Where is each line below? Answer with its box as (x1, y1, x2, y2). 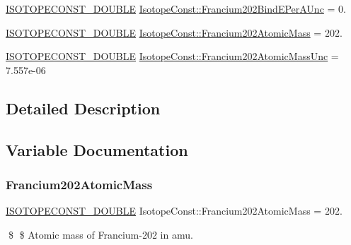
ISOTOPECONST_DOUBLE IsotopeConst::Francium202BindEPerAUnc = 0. (6, 1, 346, 16)
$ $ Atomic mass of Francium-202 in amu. (8, 227, 193, 241)
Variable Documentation (6, 138, 188, 160)
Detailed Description (6, 97, 161, 119)
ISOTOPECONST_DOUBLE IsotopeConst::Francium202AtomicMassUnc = (6, 49, 339, 64)
